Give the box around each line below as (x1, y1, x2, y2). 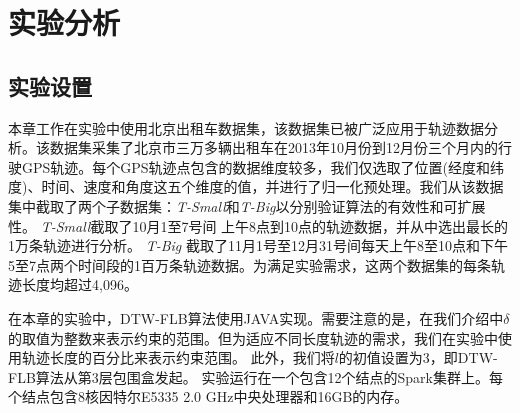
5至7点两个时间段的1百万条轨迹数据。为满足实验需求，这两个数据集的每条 (8, 254, 491, 275)
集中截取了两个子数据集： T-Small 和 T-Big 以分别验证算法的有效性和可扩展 (8, 195, 486, 216)
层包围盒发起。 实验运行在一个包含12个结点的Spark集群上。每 (98, 366, 503, 387)
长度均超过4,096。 (21, 274, 138, 295)
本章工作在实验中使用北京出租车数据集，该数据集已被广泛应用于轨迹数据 (8, 117, 484, 138)
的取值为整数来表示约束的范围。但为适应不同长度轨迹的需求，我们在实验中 (8, 327, 498, 348)
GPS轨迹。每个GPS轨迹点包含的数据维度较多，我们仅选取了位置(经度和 (21, 156, 491, 177)
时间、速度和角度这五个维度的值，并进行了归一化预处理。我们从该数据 (41, 176, 504, 197)
